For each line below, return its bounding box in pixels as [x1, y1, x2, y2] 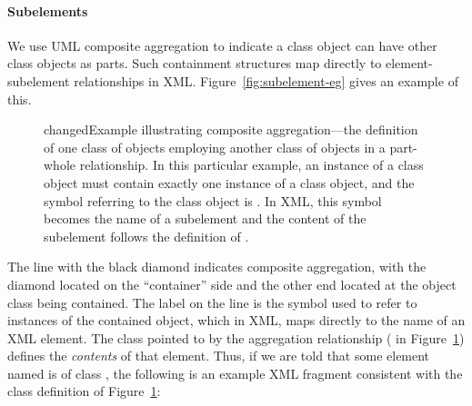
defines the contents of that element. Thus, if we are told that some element [7, 346, 430, 365]
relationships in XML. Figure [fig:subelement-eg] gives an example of [74, 71, 458, 90]
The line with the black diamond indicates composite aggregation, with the [7, 257, 427, 276]
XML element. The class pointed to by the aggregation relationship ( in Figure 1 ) [7, 328, 465, 347]
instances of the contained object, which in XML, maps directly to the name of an [7, 311, 466, 330]
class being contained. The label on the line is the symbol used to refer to [7, 292, 417, 312]
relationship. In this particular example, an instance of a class [79, 155, 424, 174]
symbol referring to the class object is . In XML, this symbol [44, 191, 382, 210]
